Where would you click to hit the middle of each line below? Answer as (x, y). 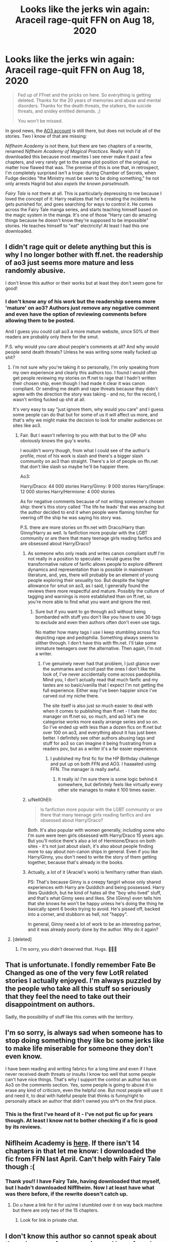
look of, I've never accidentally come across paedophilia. (102, 674)
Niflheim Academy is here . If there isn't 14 (73, 1143)
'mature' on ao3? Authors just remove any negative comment (82, 307)
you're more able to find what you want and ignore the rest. (90, 602)
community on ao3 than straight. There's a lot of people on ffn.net (89, 461)
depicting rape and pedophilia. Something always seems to (97, 638)
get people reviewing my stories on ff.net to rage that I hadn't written (84, 378)
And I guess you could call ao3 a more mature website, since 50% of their (82, 332)
